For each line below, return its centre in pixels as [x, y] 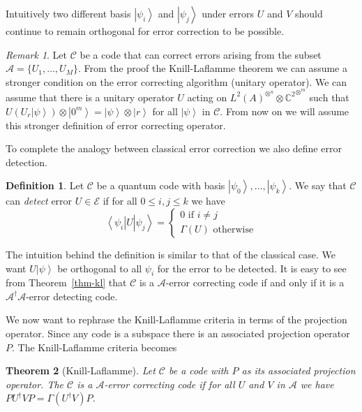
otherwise [233, 230]
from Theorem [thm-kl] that [66, 282]
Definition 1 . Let [45, 185]
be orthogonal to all [100, 268]
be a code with [198, 370]
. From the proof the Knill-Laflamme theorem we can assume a [212, 68]
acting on [207, 97]
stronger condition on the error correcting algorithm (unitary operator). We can [176, 81]
